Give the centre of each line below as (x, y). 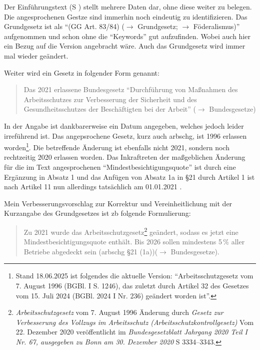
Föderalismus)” (216, 26)
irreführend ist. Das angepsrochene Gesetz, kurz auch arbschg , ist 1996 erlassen (125, 135)
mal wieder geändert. (36, 55)
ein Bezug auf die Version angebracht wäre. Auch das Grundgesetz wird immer (125, 46)
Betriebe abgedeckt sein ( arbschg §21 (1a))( (91, 251)
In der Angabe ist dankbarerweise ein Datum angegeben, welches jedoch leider (124, 125)
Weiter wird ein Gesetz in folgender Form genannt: (82, 72)
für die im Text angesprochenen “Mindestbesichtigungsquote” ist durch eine (120, 166)
